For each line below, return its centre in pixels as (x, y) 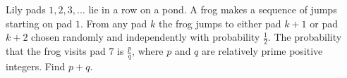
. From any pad (114, 23)
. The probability (305, 37)
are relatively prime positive (262, 51)
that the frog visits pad (56, 51)
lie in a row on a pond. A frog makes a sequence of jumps (213, 9)
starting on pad (39, 23)
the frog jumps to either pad (220, 23)
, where (148, 51)
